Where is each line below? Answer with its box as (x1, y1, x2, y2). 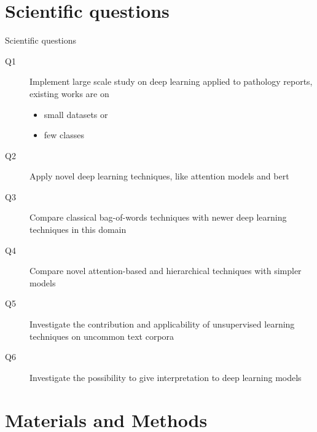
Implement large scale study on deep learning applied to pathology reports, (29, 75, 313, 88)
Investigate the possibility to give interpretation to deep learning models (29, 371, 302, 383)
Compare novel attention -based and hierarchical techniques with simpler (29, 264, 302, 277)
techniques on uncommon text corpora (29, 329, 174, 342)
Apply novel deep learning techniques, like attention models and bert (29, 170, 289, 183)
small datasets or (44, 108, 108, 120)
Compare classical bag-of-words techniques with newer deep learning (29, 211, 287, 224)
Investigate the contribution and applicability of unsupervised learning (29, 318, 295, 331)
